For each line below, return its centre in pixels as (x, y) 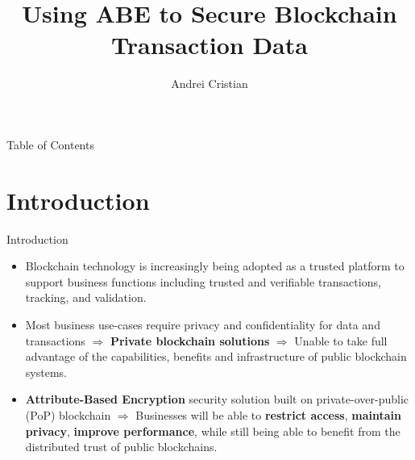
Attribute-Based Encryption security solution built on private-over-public (217, 399)
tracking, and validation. (86, 297)
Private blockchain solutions (190, 340)
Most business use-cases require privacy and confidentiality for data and (203, 324)
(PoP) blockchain (68, 414)
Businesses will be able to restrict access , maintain (268, 414)
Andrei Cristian (210, 84)
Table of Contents (50, 144)
